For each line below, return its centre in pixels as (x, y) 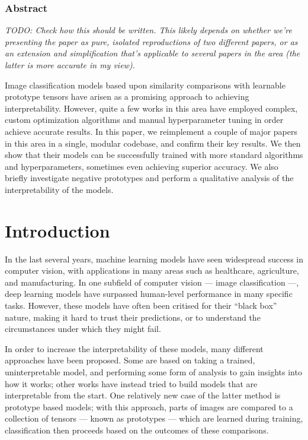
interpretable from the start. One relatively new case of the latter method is (143, 395)
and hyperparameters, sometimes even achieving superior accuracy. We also (142, 166)
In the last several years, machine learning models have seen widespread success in (154, 259)
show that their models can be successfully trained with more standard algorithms (154, 155)
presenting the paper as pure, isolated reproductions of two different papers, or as (151, 41)
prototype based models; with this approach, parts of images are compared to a (149, 406)
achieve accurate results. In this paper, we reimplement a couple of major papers (151, 131)
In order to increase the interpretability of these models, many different (134, 348)
